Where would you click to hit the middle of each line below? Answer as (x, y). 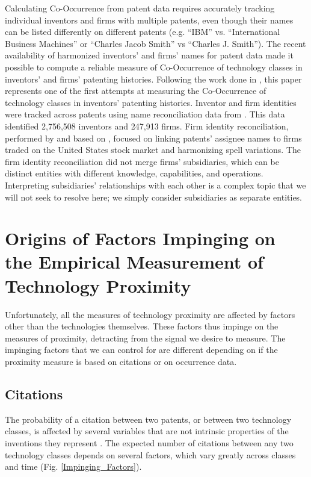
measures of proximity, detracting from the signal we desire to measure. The (145, 338)
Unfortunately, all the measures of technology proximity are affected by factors (150, 314)
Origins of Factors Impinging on (140, 238)
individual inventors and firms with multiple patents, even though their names (149, 20)
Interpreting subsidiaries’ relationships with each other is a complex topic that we (155, 185)
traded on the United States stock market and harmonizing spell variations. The (153, 150)
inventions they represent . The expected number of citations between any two (149, 442)
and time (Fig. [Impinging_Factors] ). (73, 466)
